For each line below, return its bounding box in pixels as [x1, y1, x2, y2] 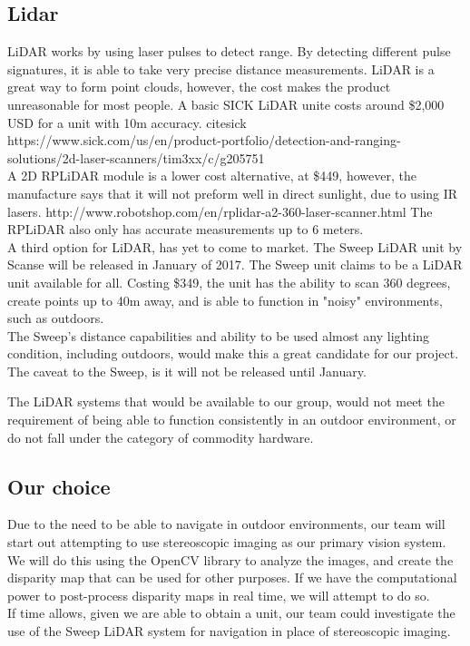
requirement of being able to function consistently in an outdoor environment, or [7, 410, 456, 429]
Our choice [7, 472, 111, 500]
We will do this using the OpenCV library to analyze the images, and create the [7, 550, 454, 569]
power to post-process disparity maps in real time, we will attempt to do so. [7, 585, 430, 604]
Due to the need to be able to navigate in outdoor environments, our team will [7, 514, 446, 533]
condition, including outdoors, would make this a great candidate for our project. [7, 344, 459, 363]
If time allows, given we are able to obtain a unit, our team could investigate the [7, 603, 455, 622]
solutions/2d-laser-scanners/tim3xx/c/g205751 [7, 148, 265, 167]
